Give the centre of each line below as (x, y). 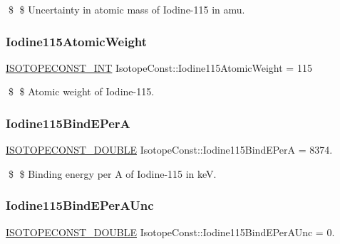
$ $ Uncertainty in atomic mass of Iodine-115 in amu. (127, 9)
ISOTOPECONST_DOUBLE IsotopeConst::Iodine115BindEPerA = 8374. (169, 150)
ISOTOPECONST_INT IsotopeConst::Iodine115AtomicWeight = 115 (159, 67)
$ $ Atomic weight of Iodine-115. (81, 91)
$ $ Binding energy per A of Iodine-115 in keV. (112, 173)
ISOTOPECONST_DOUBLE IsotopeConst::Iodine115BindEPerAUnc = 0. (170, 232)
